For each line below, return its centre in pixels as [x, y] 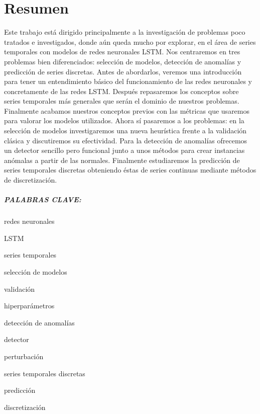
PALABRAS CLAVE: [43, 199]
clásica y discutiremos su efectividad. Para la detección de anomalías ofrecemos [126, 140]
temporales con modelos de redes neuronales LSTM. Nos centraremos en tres [122, 52]
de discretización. [31, 180]
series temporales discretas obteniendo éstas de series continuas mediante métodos [130, 170]
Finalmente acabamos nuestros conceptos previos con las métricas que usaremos [127, 110]
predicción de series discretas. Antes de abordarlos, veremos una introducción [123, 71]
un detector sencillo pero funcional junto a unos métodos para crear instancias [124, 150]
